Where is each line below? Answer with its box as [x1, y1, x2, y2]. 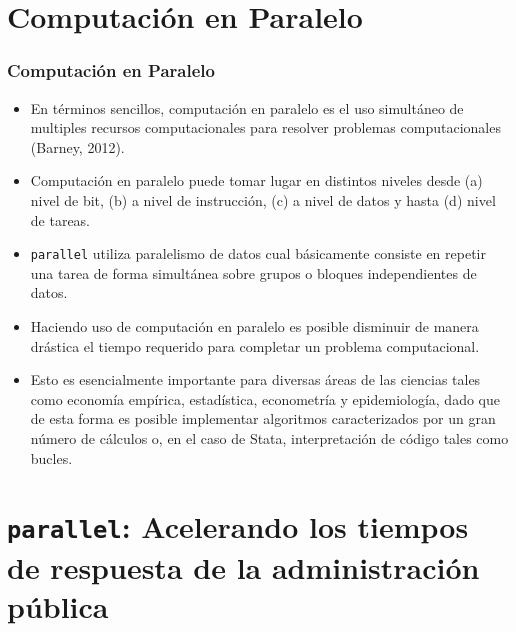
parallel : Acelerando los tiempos [7, 506, 469, 547]
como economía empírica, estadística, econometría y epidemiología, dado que [30, 388, 500, 409]
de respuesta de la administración [7, 546, 480, 587]
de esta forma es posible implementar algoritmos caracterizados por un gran [30, 408, 496, 429]
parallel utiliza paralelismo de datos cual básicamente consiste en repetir [30, 243, 486, 264]
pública [7, 585, 109, 626]
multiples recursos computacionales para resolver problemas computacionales [30, 117, 501, 138]
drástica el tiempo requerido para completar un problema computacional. [30, 335, 480, 356]
